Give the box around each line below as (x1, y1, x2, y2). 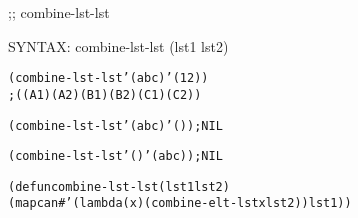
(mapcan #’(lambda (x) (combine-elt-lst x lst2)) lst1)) (8, 196, 352, 211)
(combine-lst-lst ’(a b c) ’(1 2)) (8, 71, 209, 86)
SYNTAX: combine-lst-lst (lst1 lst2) (8, 35, 229, 56)
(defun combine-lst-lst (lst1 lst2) (8, 179, 230, 194)
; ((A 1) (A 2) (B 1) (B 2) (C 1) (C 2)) (8, 87, 202, 102)
